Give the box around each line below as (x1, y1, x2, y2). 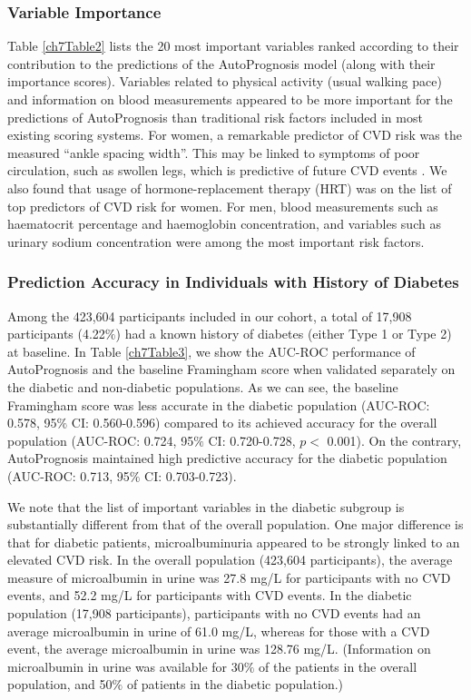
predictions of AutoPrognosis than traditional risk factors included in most (7, 107, 423, 126)
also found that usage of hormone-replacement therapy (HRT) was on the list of (7, 178, 452, 197)
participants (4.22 (7, 324, 105, 343)
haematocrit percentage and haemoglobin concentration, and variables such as (7, 214, 441, 233)
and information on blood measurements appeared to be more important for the (7, 90, 453, 108)
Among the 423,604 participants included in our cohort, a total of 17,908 (7, 306, 412, 325)
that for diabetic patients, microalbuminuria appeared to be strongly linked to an (7, 532, 460, 551)
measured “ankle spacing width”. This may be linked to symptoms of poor (7, 143, 420, 162)
